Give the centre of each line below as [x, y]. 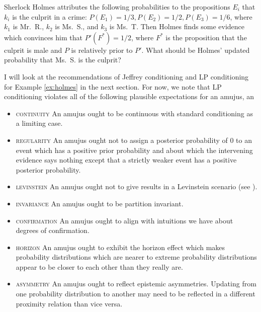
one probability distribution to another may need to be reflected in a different [136, 294]
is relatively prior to [102, 50]
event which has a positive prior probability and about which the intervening [134, 150]
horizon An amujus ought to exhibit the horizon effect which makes [120, 247]
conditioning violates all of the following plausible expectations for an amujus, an [129, 96]
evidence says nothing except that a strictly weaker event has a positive [126, 160]
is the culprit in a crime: [50, 16]
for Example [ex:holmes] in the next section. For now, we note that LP [113, 86]
